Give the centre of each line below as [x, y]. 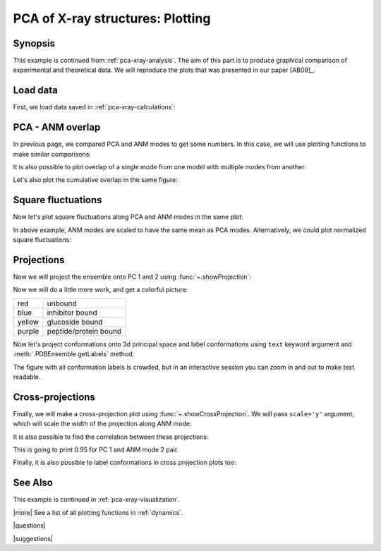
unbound [62, 303]
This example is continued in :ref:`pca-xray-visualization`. [97, 499]
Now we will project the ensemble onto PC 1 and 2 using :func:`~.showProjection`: [132, 277]
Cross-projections [54, 397]
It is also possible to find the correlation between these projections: [111, 437]
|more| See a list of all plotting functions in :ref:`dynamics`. [98, 512]
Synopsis [34, 43]
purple [28, 331]
